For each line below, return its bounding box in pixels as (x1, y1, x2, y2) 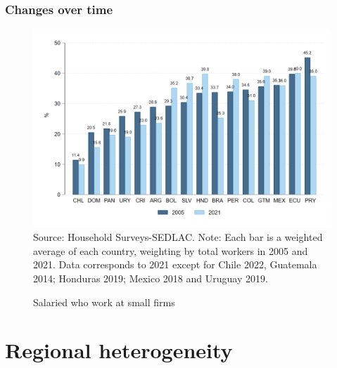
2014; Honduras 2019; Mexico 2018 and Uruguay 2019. (33, 270, 268, 285)
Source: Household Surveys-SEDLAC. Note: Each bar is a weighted (33, 230, 323, 244)
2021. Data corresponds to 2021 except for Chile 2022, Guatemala (33, 257, 317, 272)
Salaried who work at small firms (33, 294, 175, 309)
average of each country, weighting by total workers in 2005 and (33, 243, 308, 258)
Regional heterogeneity (5, 336, 233, 364)
